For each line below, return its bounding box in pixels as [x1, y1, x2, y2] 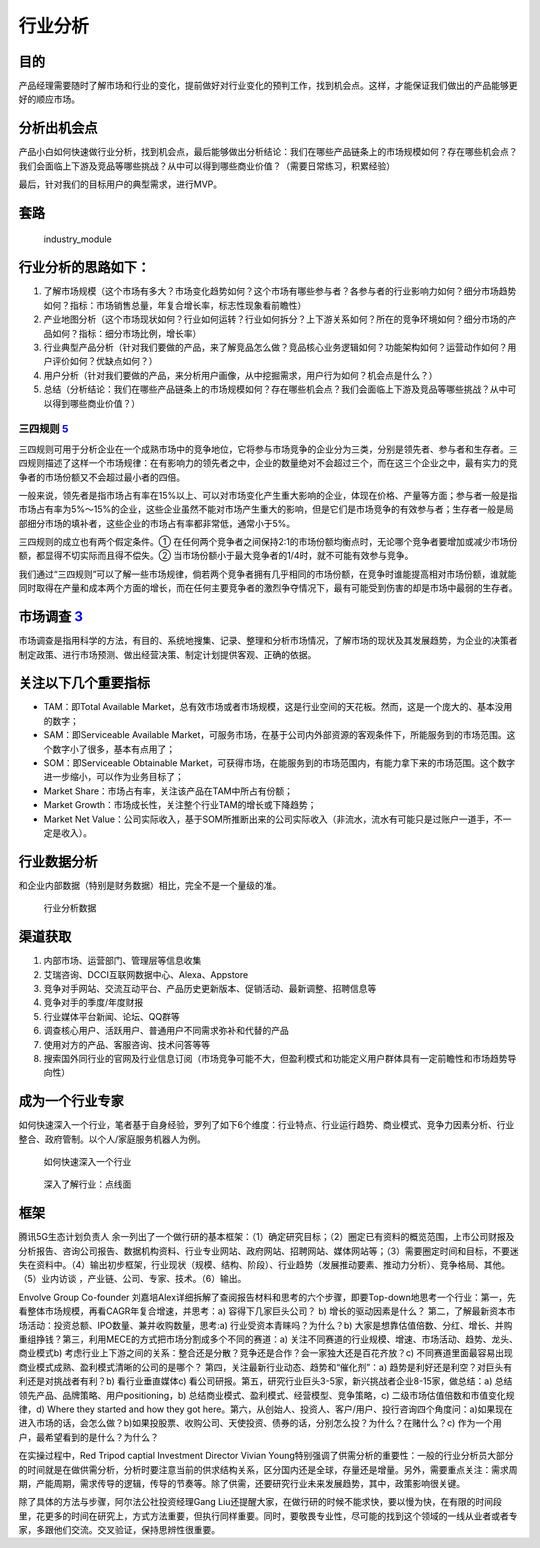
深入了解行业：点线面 [43, 1178, 132, 1190]
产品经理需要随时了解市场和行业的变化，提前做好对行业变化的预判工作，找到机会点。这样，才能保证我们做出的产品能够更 [18, 80, 518, 92]
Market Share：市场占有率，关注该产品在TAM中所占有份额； [43, 785, 294, 797]
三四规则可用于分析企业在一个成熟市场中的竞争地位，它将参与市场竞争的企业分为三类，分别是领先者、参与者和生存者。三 [18, 443, 518, 455]
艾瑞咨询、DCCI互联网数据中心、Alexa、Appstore [43, 968, 249, 980]
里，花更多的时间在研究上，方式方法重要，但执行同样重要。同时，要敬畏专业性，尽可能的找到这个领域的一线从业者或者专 [18, 1510, 518, 1522]
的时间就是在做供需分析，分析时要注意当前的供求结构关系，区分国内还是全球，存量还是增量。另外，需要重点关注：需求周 [18, 1463, 518, 1475]
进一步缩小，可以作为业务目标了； [43, 771, 184, 783]
